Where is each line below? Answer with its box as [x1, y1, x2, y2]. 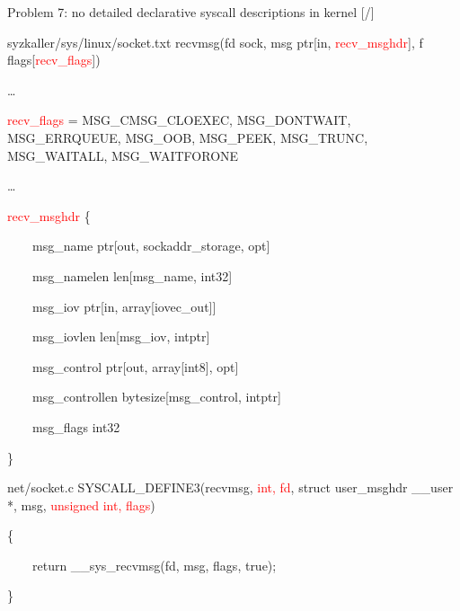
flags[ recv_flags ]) [7, 50, 101, 69]
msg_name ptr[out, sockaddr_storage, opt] [31, 236, 270, 255]
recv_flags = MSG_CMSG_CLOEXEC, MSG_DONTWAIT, [7, 111, 351, 129]
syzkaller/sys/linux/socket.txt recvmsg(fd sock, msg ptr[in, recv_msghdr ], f [7, 32, 423, 51]
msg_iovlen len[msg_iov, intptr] [31, 327, 210, 346]
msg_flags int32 [31, 417, 120, 436]
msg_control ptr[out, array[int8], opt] [31, 357, 239, 376]
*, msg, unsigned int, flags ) [7, 495, 155, 514]
